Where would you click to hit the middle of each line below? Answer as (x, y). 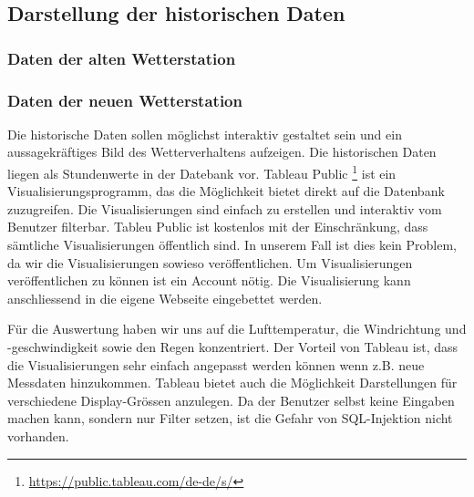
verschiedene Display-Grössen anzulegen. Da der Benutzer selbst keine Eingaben (231, 400)
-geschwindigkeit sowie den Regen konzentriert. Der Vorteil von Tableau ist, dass (233, 347)
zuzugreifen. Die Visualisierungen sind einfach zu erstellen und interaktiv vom (225, 208)
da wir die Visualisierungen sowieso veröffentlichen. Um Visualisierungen (210, 262)
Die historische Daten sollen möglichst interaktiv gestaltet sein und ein (205, 134)
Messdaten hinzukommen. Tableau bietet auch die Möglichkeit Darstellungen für (232, 383)
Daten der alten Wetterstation (122, 58)
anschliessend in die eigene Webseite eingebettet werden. (165, 298)
